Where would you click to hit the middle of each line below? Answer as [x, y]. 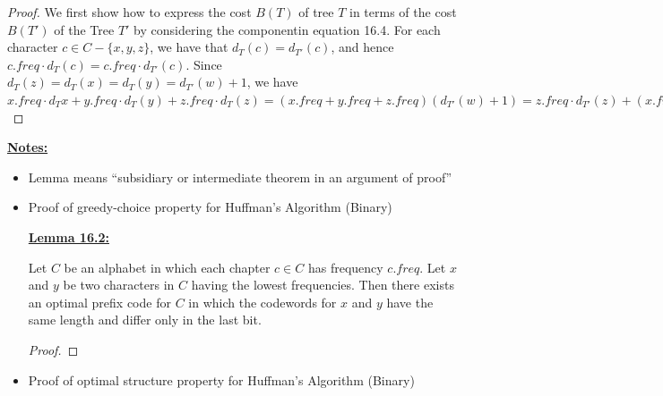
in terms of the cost [403, 12]
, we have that [189, 47]
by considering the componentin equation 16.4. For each [287, 29]
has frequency [345, 267]
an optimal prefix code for [99, 302]
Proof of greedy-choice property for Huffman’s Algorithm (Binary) [210, 207]
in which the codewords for [263, 302]
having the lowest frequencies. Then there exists [323, 285]
